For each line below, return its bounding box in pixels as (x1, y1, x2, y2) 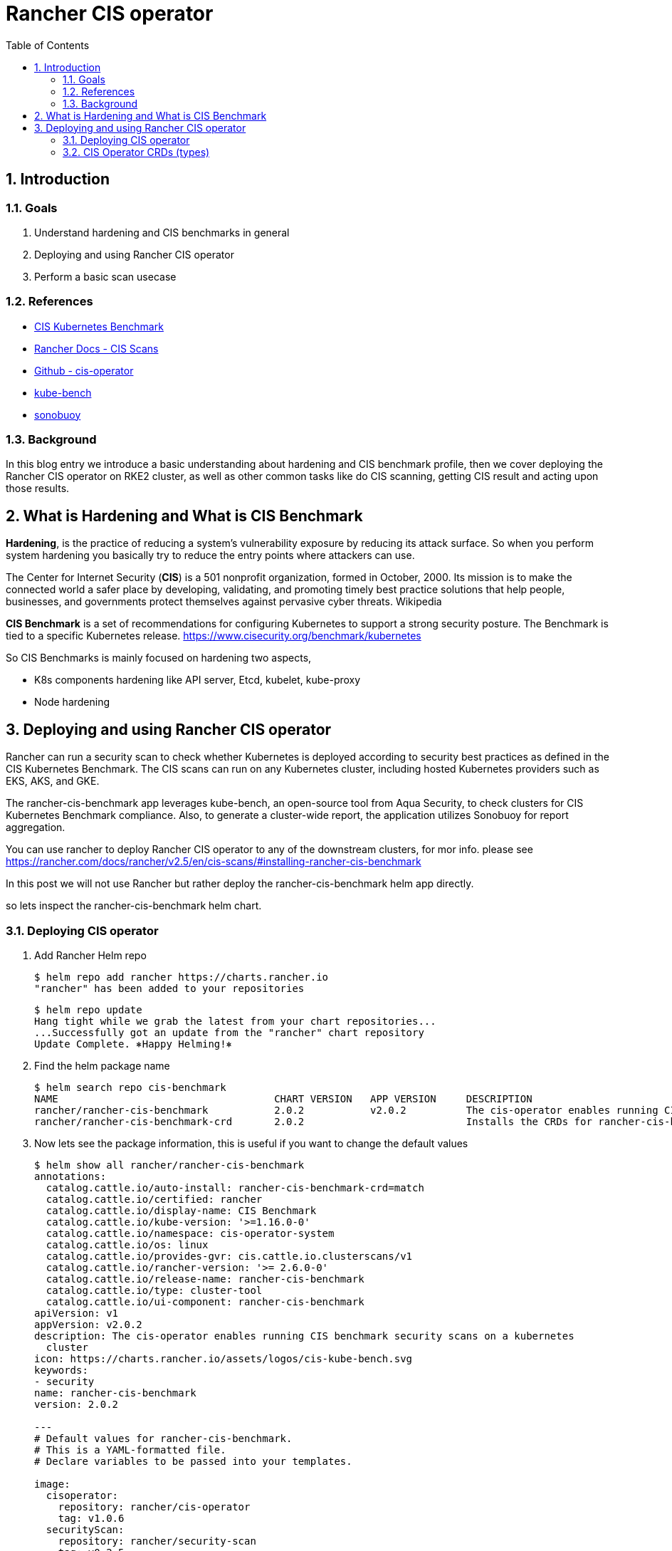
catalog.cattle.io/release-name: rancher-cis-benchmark (46, 1273, 364, 1285)
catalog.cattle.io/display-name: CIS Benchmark (46, 1204, 317, 1216)
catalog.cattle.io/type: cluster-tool (46, 1284, 263, 1296)
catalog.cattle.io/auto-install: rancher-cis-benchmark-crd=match (46, 1181, 424, 1194)
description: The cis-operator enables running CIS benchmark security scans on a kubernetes (34, 1330, 574, 1342)
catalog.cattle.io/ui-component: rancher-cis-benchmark (46, 1295, 364, 1307)
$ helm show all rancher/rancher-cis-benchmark (34, 1159, 305, 1171)
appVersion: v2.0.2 (34, 1318, 142, 1330)
